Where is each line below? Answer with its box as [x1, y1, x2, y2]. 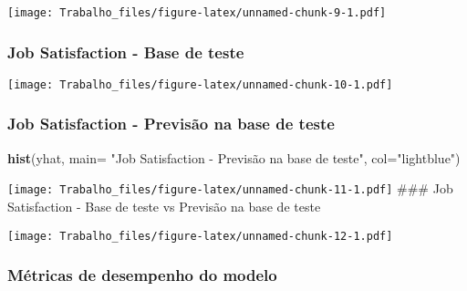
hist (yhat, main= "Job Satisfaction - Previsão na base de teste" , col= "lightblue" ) [7, 148, 461, 167]
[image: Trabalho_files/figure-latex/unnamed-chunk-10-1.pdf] [7, 78, 393, 91]
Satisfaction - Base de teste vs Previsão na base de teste [7, 197, 321, 215]
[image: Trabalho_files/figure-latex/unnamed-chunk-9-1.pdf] [7, 6, 387, 19]
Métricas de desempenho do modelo [7, 264, 277, 286]
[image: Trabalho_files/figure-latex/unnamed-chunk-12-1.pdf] [7, 229, 393, 243]
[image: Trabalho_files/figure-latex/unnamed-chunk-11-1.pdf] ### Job [7, 179, 453, 198]
